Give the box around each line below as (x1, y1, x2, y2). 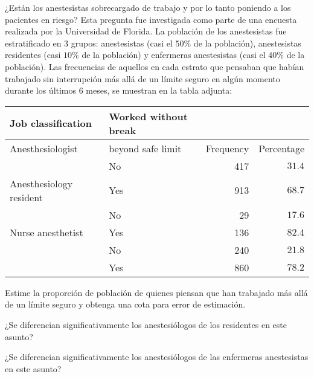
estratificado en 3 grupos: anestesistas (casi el (5, 36, 173, 49)
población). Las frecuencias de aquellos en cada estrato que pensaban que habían (5, 60, 304, 72)
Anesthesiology (10, 176, 73, 190)
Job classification (10, 116, 92, 130)
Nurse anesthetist (10, 225, 83, 239)
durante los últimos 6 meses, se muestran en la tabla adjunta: (5, 84, 232, 97)
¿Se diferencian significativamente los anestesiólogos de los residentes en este (5, 318, 287, 330)
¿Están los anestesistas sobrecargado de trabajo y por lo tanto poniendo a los (5, 1, 291, 13)
